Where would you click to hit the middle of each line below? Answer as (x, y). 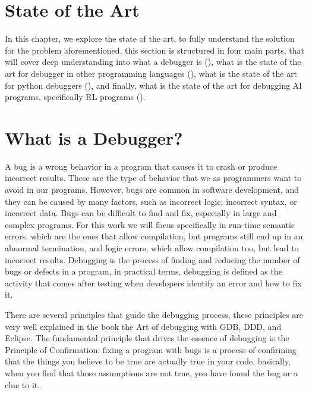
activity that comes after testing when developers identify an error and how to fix (153, 283)
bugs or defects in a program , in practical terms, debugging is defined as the (144, 271)
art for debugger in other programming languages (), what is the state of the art (151, 73)
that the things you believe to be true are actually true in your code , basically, (148, 361)
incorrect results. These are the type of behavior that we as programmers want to (153, 178)
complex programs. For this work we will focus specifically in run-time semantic (150, 224)
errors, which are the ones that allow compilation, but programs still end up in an (154, 236)
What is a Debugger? (94, 137)
